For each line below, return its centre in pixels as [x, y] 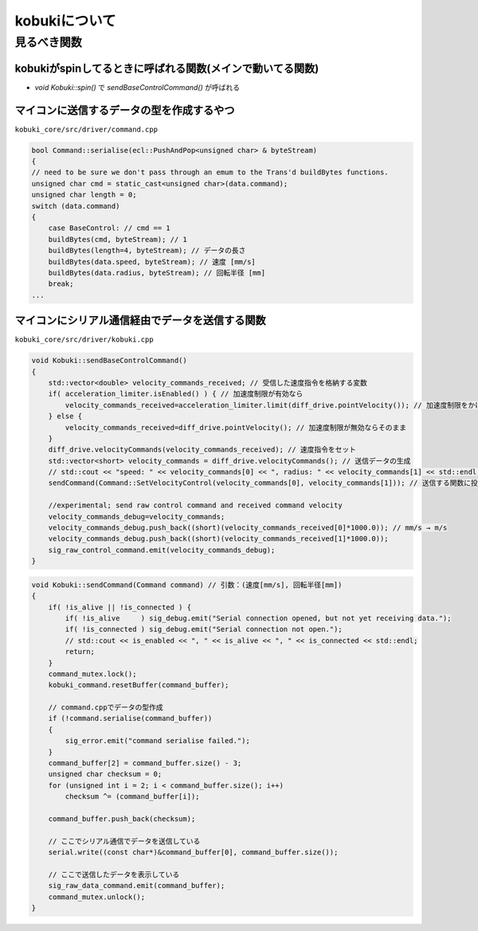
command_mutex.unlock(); [97, 897]
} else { [65, 417]
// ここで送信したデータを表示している [114, 874]
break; [61, 284]
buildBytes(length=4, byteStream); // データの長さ [147, 250]
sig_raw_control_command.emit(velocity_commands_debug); [162, 550]
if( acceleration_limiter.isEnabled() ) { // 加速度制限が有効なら [176, 394]
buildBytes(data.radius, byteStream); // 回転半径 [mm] [157, 272]
